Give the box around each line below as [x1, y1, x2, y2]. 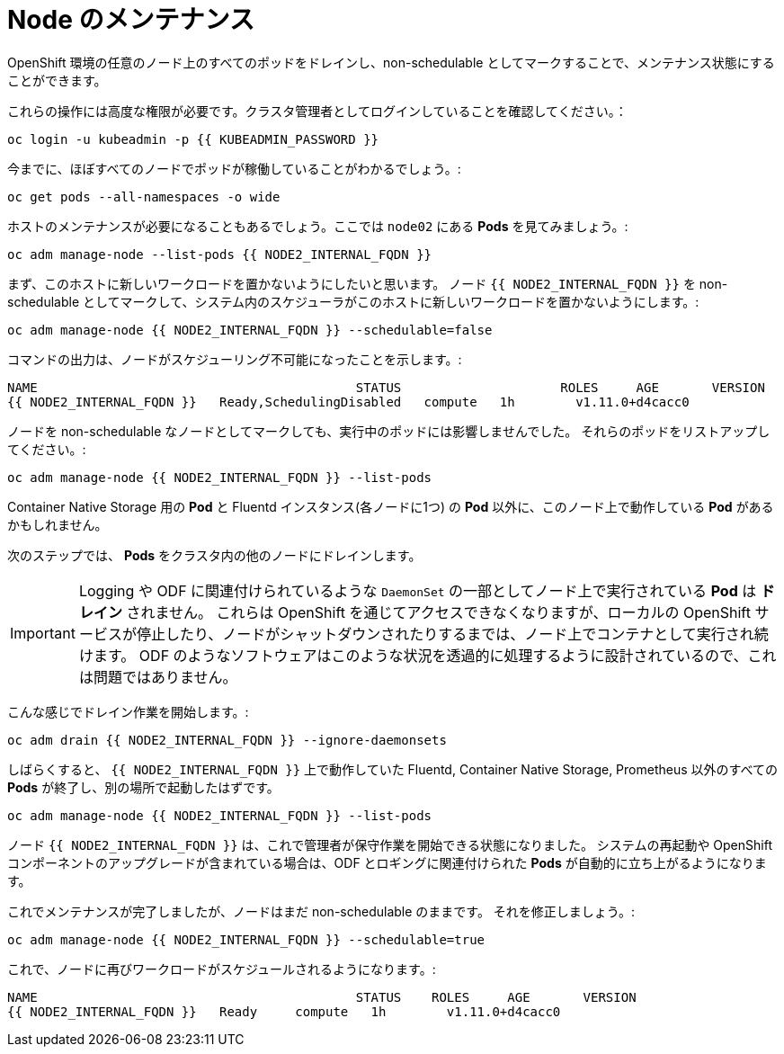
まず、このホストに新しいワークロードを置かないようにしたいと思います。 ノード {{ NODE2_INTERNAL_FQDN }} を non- [7, 275, 728, 291]
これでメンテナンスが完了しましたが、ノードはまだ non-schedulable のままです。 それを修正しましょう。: [7, 903, 636, 919]
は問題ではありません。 [78, 667, 237, 686]
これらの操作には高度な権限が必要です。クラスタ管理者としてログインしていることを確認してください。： [7, 103, 628, 119]
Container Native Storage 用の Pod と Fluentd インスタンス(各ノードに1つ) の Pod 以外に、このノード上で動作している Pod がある [7, 498, 774, 514]
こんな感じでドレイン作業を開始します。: [7, 703, 249, 719]
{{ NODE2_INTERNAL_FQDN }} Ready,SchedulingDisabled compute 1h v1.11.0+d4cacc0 [7, 394, 690, 409]
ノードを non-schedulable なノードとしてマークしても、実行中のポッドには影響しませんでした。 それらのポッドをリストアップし [7, 423, 771, 439]
